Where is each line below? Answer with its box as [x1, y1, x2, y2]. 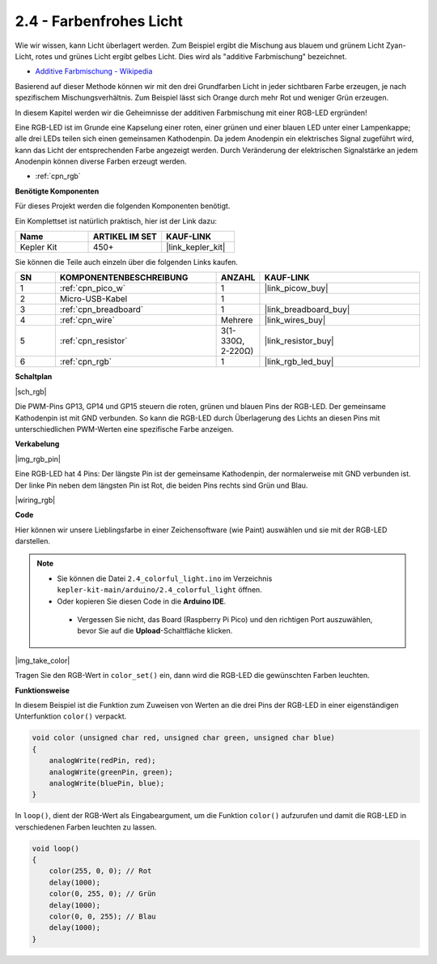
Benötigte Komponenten [15, 186, 100, 196]
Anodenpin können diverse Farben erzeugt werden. [15, 156, 187, 166]
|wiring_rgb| [15, 495, 56, 505]
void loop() [32, 843, 80, 853]
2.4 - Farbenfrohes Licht [15, 12, 184, 30]
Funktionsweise [15, 685, 70, 695]
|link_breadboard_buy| [264, 304, 350, 315]
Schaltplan [15, 372, 53, 382]
